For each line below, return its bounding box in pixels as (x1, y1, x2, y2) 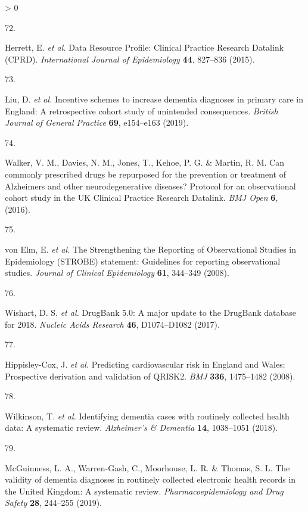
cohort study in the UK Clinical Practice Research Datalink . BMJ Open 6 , (5, 191, 278, 204)
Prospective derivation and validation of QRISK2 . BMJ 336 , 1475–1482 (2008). (5, 369, 295, 382)
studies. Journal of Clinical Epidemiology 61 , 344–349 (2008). (5, 266, 229, 279)
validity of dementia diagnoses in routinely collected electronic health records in (5, 473, 296, 486)
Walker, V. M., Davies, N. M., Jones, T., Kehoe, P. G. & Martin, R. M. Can (5, 156, 284, 169)
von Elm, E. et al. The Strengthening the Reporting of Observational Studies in (5, 242, 297, 255)
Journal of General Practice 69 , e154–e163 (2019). (5, 116, 189, 129)
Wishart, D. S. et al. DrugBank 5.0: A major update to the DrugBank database (5, 306, 297, 319)
